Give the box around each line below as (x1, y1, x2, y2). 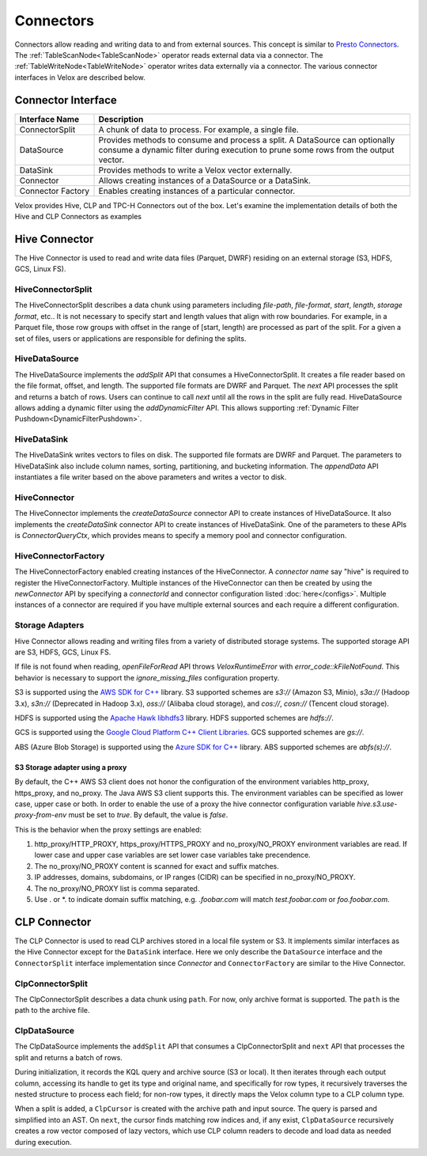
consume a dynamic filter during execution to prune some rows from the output (98, 144, 395, 155)
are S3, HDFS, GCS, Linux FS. (14, 647, 111, 657)
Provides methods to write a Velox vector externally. (98, 165, 293, 176)
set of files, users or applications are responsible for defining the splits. (14, 333, 247, 343)
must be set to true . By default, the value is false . (68, 810, 229, 820)
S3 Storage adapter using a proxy (14, 762, 127, 771)
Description (98, 113, 144, 124)
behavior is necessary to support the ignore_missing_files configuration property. (14, 673, 280, 682)
